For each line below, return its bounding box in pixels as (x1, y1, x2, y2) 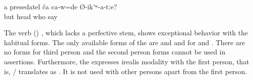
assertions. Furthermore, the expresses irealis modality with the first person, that (4, 56, 250, 66)
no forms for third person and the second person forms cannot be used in (4, 47, 225, 57)
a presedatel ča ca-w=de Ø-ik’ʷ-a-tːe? (4, 1, 117, 11)
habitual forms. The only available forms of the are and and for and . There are (4, 37, 245, 47)
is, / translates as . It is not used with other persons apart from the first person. (4, 66, 247, 76)
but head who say (4, 11, 58, 21)
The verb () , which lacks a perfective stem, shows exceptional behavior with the (4, 27, 248, 38)
